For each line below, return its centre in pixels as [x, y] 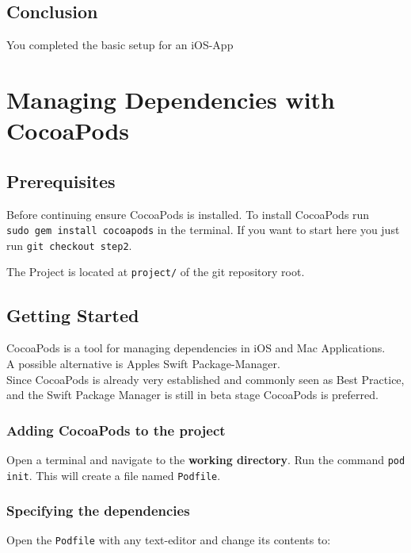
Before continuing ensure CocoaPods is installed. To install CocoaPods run [188, 214]
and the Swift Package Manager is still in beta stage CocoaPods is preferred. [192, 395]
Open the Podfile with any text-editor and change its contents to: [169, 540]
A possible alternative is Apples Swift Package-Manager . [143, 363]
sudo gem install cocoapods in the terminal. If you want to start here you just [203, 230]
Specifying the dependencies [98, 511]
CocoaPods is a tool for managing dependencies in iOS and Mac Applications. [196, 348]
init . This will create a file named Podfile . [114, 475]
